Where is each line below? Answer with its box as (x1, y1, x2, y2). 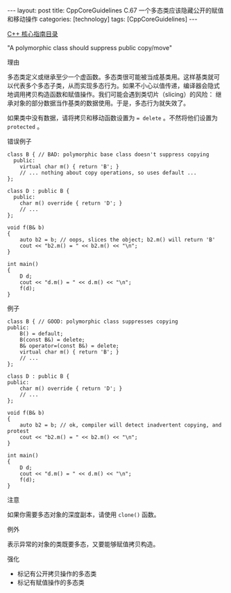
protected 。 (7, 122, 44, 130)
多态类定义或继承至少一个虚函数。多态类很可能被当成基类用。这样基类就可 (7, 73, 220, 81)
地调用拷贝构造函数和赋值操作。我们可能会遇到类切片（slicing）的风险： (7, 90, 214, 98)
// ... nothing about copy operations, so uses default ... (19, 169, 197, 176)
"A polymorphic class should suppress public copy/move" (7, 44, 172, 52)
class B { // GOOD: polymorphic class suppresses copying (7, 318, 178, 325)
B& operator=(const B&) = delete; (19, 342, 119, 349)
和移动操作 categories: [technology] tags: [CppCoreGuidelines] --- (7, 15, 198, 23)
